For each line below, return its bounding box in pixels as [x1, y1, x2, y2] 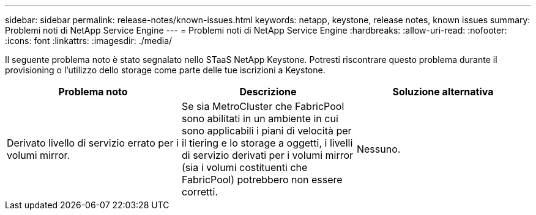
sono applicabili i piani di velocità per [181, 125, 352, 137]
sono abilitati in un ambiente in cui [181, 112, 338, 125]
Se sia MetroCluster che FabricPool [181, 100, 344, 112]
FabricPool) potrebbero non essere [181, 173, 343, 186]
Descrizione [239, 86, 297, 98]
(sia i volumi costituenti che [181, 161, 308, 173]
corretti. [181, 186, 218, 198]
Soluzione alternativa [392, 86, 494, 98]
